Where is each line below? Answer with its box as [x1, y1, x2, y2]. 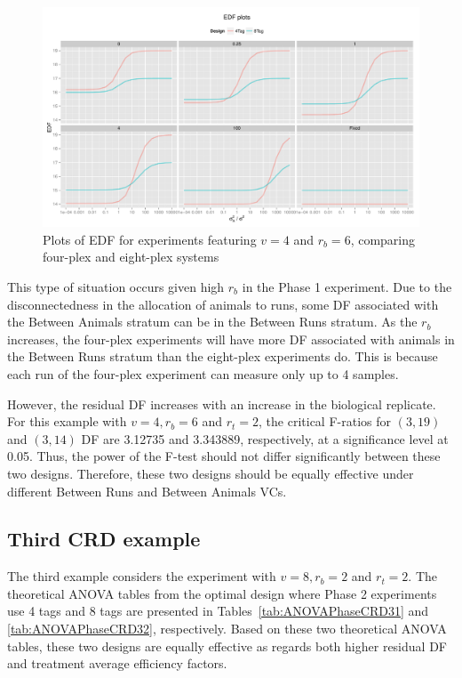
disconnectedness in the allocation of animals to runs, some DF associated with [7, 295, 439, 313]
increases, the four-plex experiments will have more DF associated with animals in [7, 329, 455, 348]
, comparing [350, 230, 416, 248]
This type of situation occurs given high [7, 277, 225, 295]
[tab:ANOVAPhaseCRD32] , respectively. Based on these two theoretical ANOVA [7, 619, 447, 638]
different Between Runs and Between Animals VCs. [7, 481, 287, 500]
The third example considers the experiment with [7, 567, 276, 585]
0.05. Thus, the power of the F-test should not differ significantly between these [7, 447, 441, 465]
